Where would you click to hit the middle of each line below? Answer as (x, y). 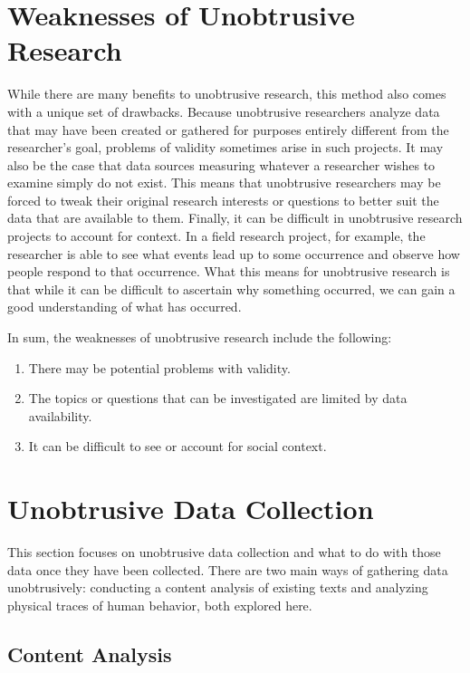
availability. (60, 415)
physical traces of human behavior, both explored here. (160, 605)
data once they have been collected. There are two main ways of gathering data (228, 569)
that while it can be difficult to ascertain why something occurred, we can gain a (231, 288)
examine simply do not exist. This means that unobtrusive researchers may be (224, 183)
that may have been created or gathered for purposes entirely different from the (228, 129)
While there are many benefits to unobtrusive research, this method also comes (227, 94)
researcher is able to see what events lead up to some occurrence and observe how (234, 253)
